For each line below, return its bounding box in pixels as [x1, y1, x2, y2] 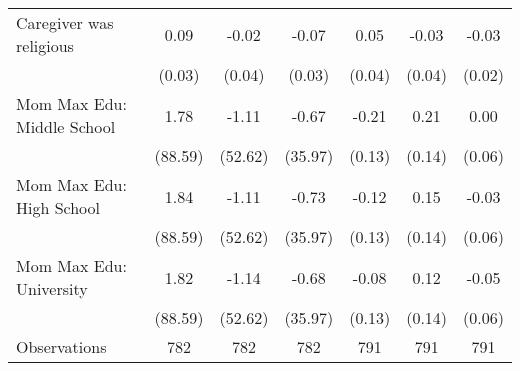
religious [16, 34, 74, 57]
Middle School [16, 115, 116, 138]
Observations [16, 335, 107, 358]
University [16, 277, 88, 300]
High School [16, 196, 101, 219]
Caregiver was [16, 11, 114, 34]
